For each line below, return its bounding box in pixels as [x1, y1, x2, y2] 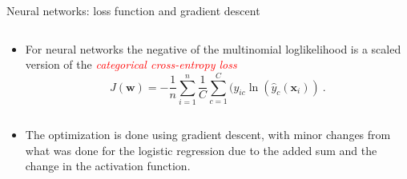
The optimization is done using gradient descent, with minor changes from [25, 125, 391, 142]
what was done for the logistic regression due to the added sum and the [25, 141, 377, 158]
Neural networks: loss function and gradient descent [6, 2, 260, 18]
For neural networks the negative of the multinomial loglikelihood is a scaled [25, 40, 401, 57]
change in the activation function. [25, 157, 191, 174]
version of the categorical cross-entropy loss [25, 56, 237, 73]
